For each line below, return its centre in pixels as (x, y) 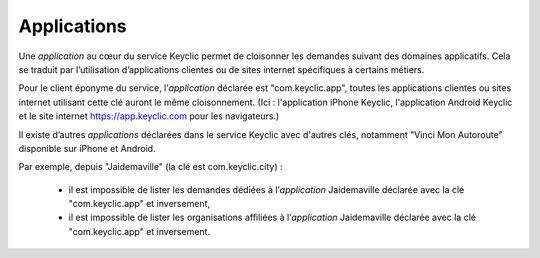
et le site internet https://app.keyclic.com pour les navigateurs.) (149, 116)
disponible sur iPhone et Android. (87, 148)
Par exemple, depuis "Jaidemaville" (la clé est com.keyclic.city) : (150, 167)
